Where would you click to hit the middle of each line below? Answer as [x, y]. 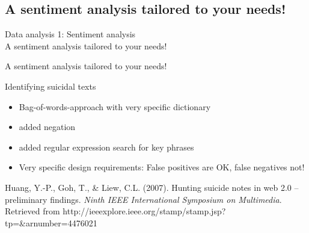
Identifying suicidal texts [50, 86]
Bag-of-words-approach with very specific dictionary [115, 106]
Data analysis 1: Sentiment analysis [70, 34]
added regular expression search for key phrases [106, 147]
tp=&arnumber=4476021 [51, 222]
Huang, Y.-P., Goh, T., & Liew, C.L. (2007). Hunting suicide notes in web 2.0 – [152, 187]
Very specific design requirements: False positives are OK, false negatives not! [162, 167]
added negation [47, 127]
